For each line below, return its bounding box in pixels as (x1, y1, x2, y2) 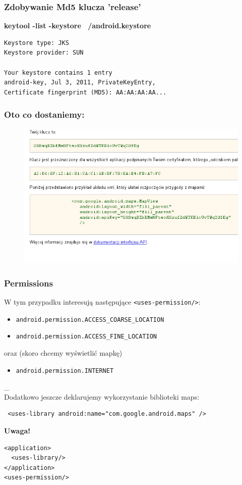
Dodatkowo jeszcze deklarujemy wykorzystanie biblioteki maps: (4, 391, 200, 402)
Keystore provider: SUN (4, 49, 84, 57)
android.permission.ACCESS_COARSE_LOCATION (16, 316, 164, 323)
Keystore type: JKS (4, 39, 69, 46)
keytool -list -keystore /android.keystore (4, 20, 151, 31)
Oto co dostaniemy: (4, 108, 85, 121)
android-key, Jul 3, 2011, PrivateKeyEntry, (4, 79, 156, 86)
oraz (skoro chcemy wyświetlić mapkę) (4, 347, 123, 358)
